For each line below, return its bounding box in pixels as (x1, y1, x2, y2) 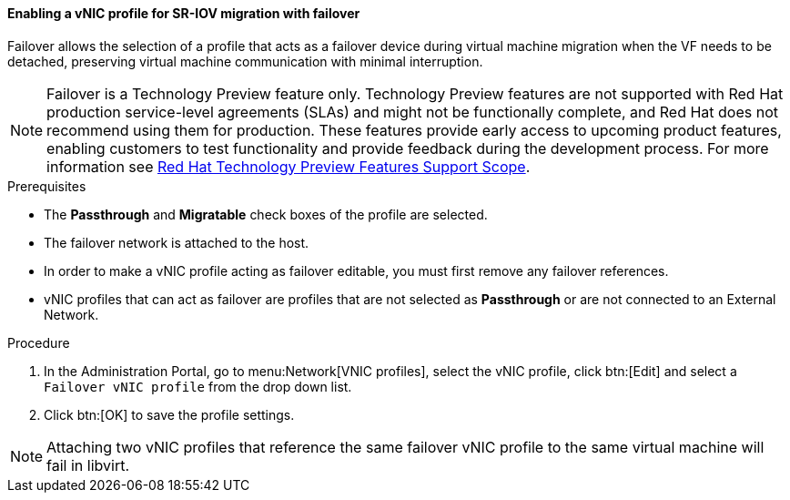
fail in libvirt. (46, 455, 130, 474)
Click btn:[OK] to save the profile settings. (44, 406, 295, 423)
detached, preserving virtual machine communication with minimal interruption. (7, 53, 483, 69)
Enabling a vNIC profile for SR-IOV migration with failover (7, 5, 360, 21)
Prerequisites (7, 178, 86, 194)
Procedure (7, 334, 70, 351)
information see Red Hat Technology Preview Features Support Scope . (46, 157, 531, 176)
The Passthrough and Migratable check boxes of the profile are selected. (44, 206, 488, 222)
